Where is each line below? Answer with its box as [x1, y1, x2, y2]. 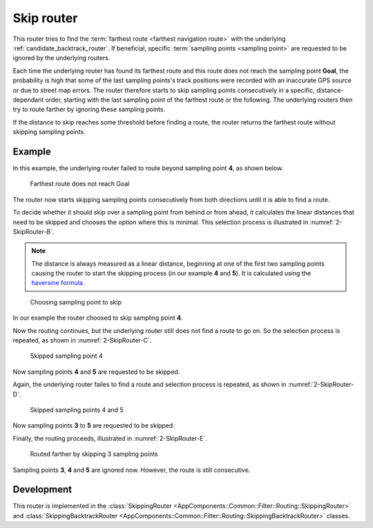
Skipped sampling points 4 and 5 [30, 406, 124, 414]
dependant [12, 95, 44, 104]
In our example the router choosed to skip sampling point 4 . [12, 313, 183, 322]
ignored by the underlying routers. [12, 54, 111, 62]
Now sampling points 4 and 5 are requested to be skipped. [12, 367, 180, 376]
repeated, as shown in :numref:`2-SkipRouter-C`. [12, 336, 152, 345]
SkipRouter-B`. [12, 227, 55, 235]
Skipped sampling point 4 [30, 352, 103, 360]
